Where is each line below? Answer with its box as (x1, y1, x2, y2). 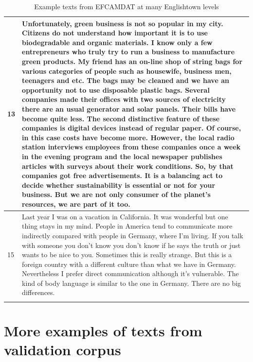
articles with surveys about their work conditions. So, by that (22, 161, 234, 171)
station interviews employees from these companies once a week (22, 142, 241, 152)
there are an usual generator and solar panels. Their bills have (22, 103, 236, 114)
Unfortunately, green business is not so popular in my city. (22, 18, 223, 28)
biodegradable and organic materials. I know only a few (22, 37, 213, 47)
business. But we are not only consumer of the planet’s (22, 189, 211, 199)
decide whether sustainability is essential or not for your (22, 180, 216, 190)
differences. (22, 287, 55, 297)
